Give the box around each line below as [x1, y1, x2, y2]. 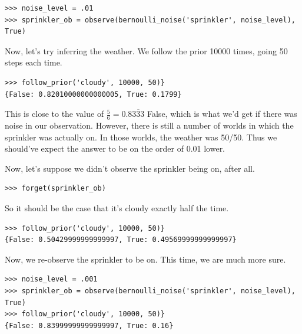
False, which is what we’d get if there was [147, 107, 297, 120]
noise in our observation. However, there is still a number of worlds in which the [5, 119, 294, 131]
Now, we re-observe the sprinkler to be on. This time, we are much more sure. [5, 253, 286, 265]
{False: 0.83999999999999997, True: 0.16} [5, 321, 174, 330]
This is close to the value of [5, 107, 104, 120]
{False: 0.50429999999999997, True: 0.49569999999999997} [5, 235, 237, 244]
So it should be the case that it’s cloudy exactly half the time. [5, 201, 229, 214]
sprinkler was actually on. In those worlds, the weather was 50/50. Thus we [5, 130, 277, 143]
